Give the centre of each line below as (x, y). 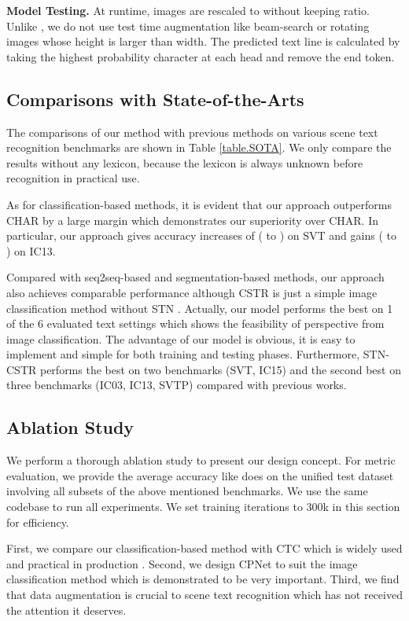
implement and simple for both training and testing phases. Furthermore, (183, 354)
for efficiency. (38, 522)
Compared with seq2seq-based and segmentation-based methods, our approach (195, 277)
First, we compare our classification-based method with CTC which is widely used (204, 548)
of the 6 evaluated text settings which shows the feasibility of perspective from (195, 323)
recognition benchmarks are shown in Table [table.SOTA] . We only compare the (199, 147)
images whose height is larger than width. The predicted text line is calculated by (203, 41)
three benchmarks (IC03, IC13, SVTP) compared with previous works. (177, 385)
